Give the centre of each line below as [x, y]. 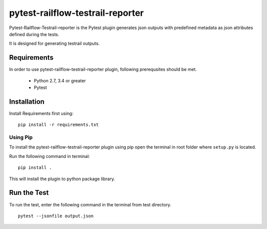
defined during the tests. [34, 34]
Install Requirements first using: [41, 113]
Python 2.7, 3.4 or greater [60, 80]
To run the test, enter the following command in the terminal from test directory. [90, 204]
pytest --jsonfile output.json [56, 216]
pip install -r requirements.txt [58, 125]
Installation [27, 101]
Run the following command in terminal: [49, 156]
